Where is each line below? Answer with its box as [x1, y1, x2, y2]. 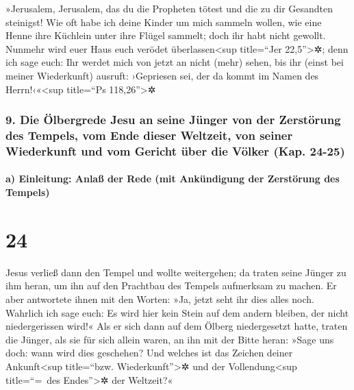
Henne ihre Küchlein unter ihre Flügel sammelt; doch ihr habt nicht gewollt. [5, 28, 326, 42]
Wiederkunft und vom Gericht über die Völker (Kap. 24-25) [5, 142, 345, 159]
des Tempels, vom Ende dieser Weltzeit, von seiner [5, 127, 293, 143]
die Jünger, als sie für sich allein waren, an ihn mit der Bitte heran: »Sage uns [5, 332, 334, 346]
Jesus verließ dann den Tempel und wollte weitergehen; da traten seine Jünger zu [5, 265, 346, 279]
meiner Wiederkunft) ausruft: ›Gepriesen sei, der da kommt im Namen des [5, 68, 319, 82]
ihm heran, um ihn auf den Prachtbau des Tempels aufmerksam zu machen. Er [5, 278, 337, 293]
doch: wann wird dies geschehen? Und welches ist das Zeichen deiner [5, 345, 293, 360]
